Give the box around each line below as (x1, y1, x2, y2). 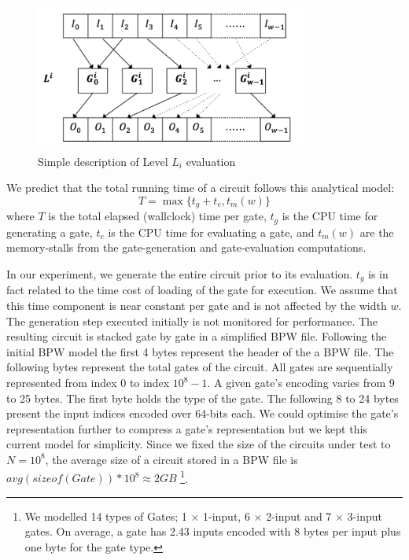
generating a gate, (6, 223, 93, 240)
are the (359, 223, 394, 240)
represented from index (6, 374, 117, 391)
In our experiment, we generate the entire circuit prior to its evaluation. (6, 266, 353, 282)
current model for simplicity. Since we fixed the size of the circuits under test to (6, 436, 391, 452)
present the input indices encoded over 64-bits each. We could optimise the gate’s (6, 405, 399, 422)
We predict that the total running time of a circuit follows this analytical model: (6, 179, 395, 196)
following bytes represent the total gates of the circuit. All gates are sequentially (6, 359, 393, 375)
